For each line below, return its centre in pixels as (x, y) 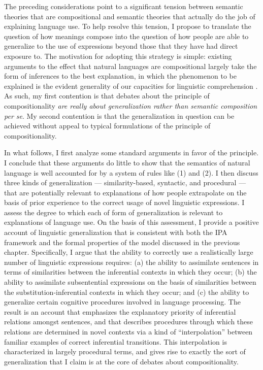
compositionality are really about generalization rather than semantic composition (131, 105)
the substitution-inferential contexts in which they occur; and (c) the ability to (127, 292)
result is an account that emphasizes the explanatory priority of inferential (120, 311)
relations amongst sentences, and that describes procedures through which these (129, 322)
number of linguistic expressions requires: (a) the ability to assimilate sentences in (131, 262)
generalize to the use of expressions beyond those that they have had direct (121, 46)
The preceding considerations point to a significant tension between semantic (124, 6)
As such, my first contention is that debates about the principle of (107, 96)
